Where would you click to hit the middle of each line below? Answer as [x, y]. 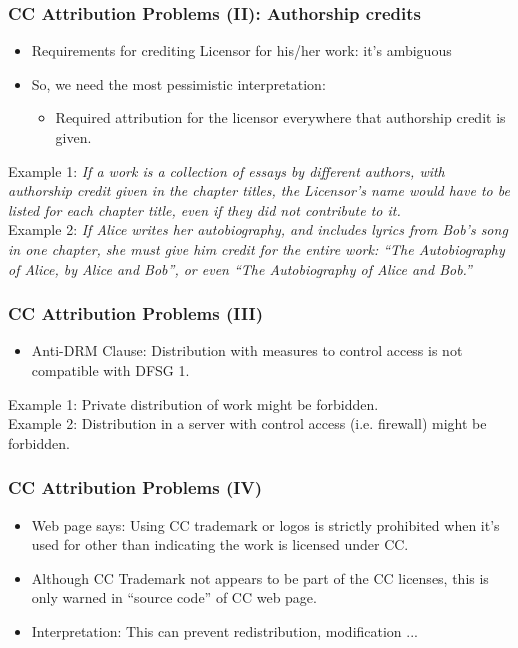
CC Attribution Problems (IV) [135, 487]
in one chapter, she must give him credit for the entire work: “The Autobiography [256, 248]
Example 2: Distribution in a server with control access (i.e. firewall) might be [247, 423]
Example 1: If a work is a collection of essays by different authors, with [226, 170]
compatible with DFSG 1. [110, 369]
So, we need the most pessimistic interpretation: [178, 83]
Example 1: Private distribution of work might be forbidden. [193, 403]
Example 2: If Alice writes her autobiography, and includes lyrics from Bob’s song [258, 229]
